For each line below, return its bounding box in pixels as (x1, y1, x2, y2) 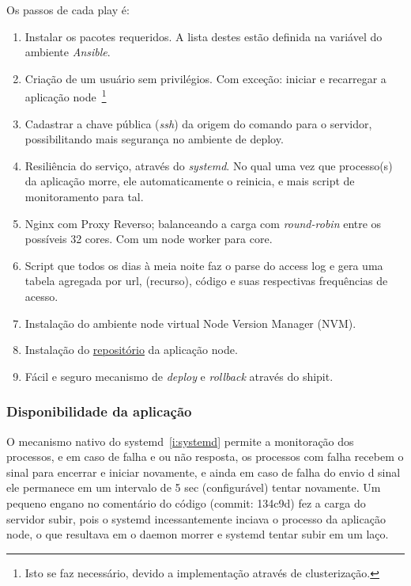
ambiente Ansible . (25, 44, 111, 60)
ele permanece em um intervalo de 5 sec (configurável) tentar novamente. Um (6, 479, 381, 496)
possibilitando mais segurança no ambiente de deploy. (25, 131, 284, 147)
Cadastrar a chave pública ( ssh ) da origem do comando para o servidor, (25, 115, 372, 131)
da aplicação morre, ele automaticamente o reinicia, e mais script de (25, 173, 355, 189)
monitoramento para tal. (25, 188, 144, 204)
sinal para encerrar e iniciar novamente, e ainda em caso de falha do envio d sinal (6, 463, 401, 480)
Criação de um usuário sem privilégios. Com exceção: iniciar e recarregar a (25, 70, 386, 86)
